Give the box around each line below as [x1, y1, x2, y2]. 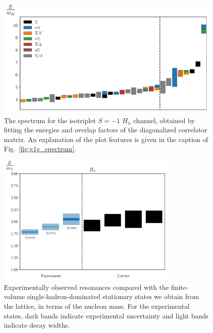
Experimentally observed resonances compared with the [4, 282, 169, 292]
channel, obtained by [133, 115, 195, 125]
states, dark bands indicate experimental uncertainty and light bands [4, 310, 209, 320]
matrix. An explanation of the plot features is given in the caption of [4, 134, 208, 144]
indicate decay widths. [4, 320, 70, 330]
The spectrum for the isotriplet [4, 115, 96, 125]
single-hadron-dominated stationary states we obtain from [27, 291, 199, 301]
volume [4, 291, 25, 301]
